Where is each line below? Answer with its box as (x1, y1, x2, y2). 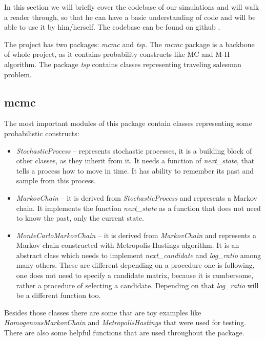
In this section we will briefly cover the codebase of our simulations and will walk (4, 2, 259, 12)
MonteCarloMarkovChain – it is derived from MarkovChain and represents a (16, 229, 256, 240)
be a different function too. (16, 290, 101, 301)
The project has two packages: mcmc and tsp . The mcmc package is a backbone (4, 38, 255, 49)
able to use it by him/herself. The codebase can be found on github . (4, 22, 220, 32)
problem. (4, 69, 32, 79)
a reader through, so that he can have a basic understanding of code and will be (4, 11, 256, 22)
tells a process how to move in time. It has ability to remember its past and (16, 165, 254, 176)
